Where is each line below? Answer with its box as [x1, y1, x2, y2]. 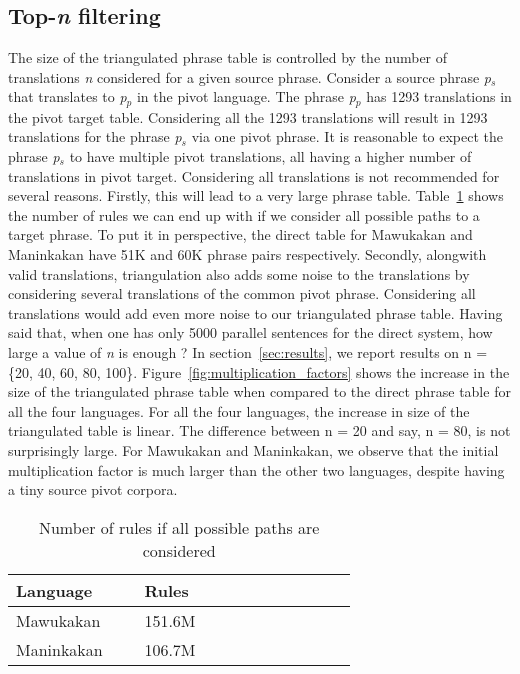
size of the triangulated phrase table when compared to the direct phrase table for [8, 381, 511, 402]
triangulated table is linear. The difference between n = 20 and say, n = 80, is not [8, 420, 511, 441]
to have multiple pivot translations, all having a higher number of [69, 146, 472, 167]
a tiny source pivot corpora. [8, 479, 178, 500]
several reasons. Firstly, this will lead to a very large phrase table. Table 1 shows [8, 185, 504, 206]
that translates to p [8, 86, 127, 107]
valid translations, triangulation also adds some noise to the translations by [8, 263, 470, 284]
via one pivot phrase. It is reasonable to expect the [191, 126, 504, 147]
